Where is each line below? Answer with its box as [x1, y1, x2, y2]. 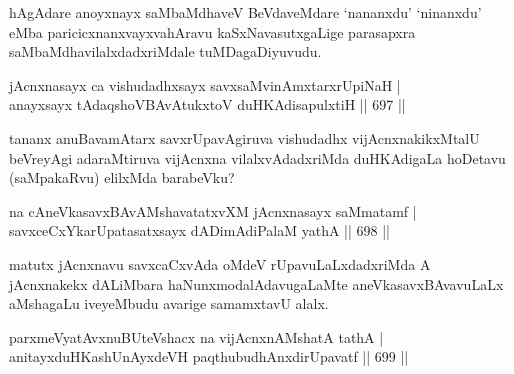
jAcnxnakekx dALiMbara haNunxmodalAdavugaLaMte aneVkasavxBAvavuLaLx [9, 273, 504, 294]
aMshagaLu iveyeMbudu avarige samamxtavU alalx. [9, 293, 329, 314]
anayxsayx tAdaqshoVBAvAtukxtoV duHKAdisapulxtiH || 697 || [9, 94, 406, 115]
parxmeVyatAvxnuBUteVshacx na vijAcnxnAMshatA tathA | [9, 326, 384, 347]
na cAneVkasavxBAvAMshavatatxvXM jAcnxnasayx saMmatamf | [9, 200, 417, 221]
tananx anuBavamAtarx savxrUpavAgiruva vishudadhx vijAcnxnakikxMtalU [9, 127, 480, 148]
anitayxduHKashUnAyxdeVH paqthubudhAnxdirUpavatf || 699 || [9, 346, 409, 367]
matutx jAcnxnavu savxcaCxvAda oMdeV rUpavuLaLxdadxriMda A [9, 253, 431, 274]
